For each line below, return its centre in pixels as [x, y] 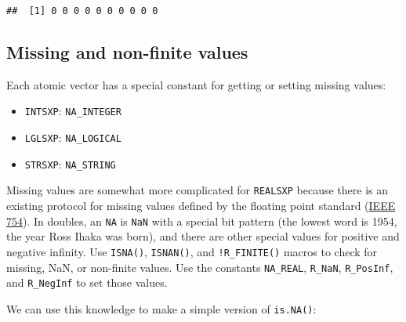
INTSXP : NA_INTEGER [73, 111]
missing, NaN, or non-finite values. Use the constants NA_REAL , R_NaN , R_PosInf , [200, 267]
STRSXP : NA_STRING [70, 163]
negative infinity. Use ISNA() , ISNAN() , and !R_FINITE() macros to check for [192, 251]
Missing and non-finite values [127, 52]
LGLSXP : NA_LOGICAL [73, 137]
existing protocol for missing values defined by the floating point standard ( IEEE [201, 206]
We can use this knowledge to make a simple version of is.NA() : [161, 308]
